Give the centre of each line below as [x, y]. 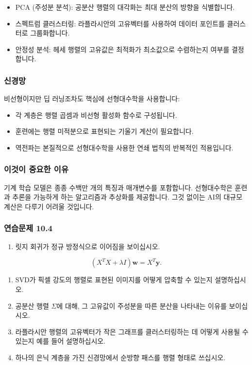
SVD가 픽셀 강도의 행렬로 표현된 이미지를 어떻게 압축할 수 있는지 [114, 280]
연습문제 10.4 [28, 228]
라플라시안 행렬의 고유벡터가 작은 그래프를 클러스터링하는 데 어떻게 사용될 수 [132, 331]
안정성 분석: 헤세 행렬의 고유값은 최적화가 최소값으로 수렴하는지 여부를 [122, 49]
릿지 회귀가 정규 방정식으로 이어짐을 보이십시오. [88, 246]
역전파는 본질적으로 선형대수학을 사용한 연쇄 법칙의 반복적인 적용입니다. [124, 147]
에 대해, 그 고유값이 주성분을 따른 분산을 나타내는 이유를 [142, 305]
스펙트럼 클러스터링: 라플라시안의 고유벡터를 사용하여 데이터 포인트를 [120, 23]
